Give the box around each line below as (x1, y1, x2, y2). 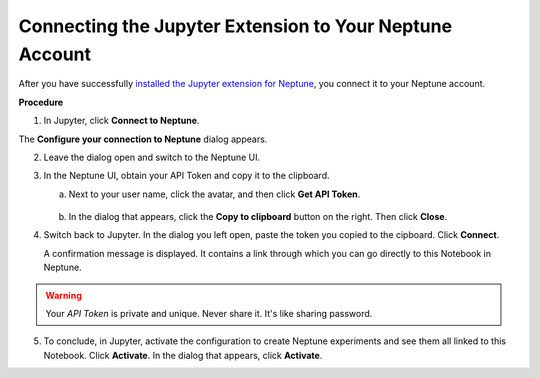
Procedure (18, 96, 64, 108)
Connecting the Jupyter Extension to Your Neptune (18, 15, 453, 37)
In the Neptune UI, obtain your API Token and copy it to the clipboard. (43, 170, 330, 182)
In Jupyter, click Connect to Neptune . (43, 115, 200, 127)
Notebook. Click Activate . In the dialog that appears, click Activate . (43, 349, 323, 361)
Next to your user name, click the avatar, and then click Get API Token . (68, 188, 361, 200)
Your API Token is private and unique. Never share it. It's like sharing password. (45, 308, 373, 320)
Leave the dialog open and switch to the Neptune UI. (43, 151, 260, 163)
